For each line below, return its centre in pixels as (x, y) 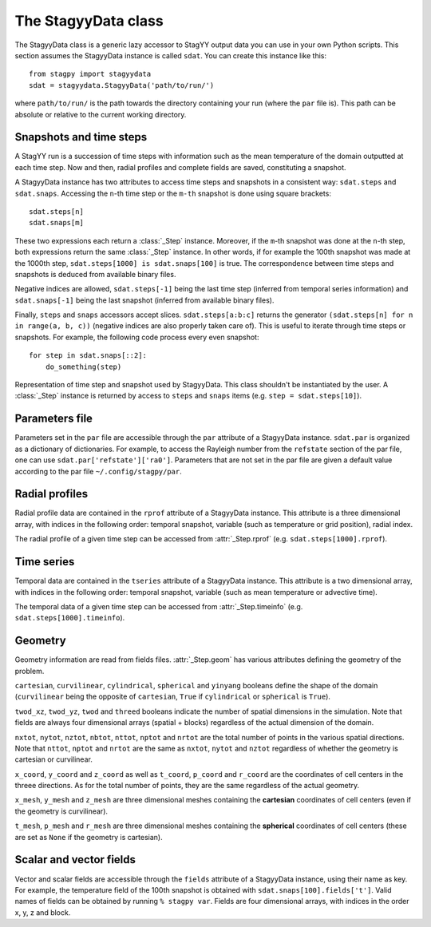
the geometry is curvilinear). (61, 811)
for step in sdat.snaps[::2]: (88, 356)
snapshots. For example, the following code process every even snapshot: (137, 337)
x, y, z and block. (43, 912)
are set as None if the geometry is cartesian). (89, 837)
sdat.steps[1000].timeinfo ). (70, 618)
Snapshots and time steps (81, 137)
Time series (45, 562)
